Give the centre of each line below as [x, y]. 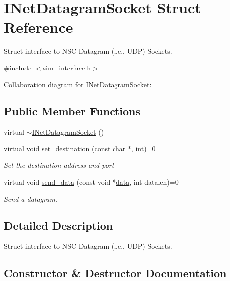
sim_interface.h [67, 67]
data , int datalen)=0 [147, 182]
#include [18, 67]
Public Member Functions [72, 111]
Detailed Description [58, 225]
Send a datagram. [31, 198]
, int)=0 [143, 148]
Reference [39, 27]
